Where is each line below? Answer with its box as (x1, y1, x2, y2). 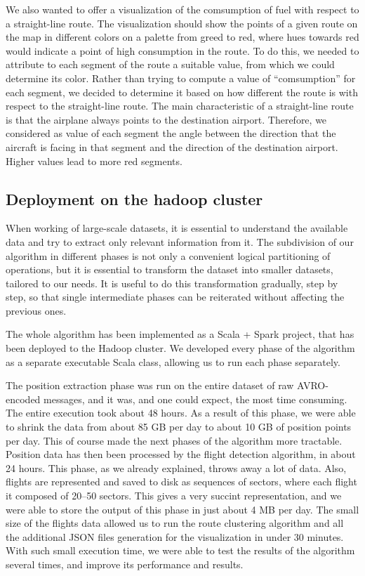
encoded (6, 391, 41, 406)
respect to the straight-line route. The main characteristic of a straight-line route (6, 98, 354, 113)
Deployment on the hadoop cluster (6, 188, 263, 209)
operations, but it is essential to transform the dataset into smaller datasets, (6, 262, 333, 277)
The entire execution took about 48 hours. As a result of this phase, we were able (6, 405, 356, 420)
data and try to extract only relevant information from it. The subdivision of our (6, 234, 354, 249)
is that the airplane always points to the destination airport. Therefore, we (6, 112, 327, 126)
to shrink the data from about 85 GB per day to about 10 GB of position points (6, 419, 352, 434)
